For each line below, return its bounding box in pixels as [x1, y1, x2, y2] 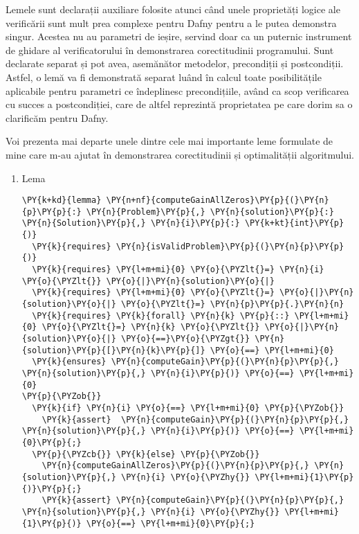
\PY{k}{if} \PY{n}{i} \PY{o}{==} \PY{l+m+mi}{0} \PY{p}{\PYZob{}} [32, 402, 344, 413]
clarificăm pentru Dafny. [6, 110, 109, 125]
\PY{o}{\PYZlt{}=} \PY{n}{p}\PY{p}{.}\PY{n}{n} [120, 299, 344, 310]
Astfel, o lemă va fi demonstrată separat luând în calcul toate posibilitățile [6, 69, 322, 84]
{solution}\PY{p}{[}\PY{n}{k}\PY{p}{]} [21, 345, 205, 355]
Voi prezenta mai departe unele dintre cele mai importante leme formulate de [6, 134, 333, 148]
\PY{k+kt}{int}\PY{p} [244, 218, 344, 229]
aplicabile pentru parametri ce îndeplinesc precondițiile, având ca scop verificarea [6, 83, 349, 98]
